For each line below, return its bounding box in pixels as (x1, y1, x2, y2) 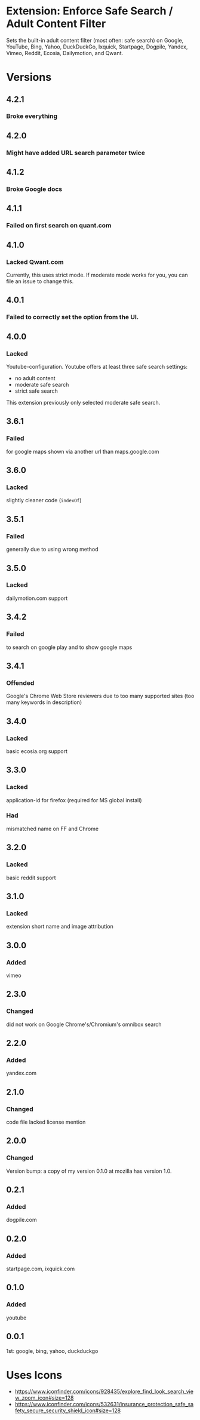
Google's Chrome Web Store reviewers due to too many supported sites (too (6, 693, 195, 700)
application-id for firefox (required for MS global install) (6, 796, 142, 803)
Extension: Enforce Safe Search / (6, 4, 173, 18)
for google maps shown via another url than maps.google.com (6, 448, 159, 455)
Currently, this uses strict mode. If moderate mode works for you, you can (6, 271, 188, 279)
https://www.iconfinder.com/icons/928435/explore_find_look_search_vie (14, 1388, 194, 1395)
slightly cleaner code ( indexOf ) (6, 497, 82, 504)
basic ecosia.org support (6, 747, 67, 755)
